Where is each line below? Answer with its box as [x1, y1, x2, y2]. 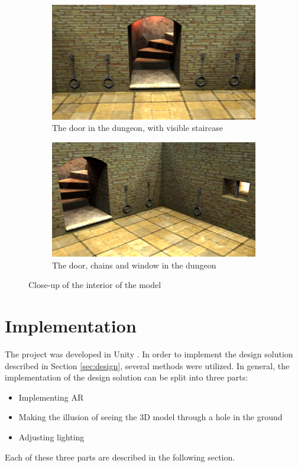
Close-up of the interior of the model [28, 279, 161, 291]
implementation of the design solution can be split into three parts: [5, 371, 248, 383]
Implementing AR [18, 391, 84, 403]
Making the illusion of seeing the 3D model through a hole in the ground [18, 411, 283, 423]
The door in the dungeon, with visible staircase [52, 121, 223, 134]
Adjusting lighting [18, 431, 85, 443]
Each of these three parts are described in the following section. [5, 450, 235, 463]
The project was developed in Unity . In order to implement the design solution [5, 348, 293, 360]
